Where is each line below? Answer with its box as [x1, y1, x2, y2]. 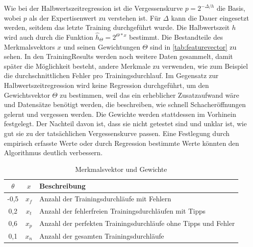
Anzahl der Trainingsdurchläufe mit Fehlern [39, 193, 172, 204]
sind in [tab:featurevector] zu [150, 41, 237, 52]
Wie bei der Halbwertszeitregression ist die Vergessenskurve [4, 3, 183, 13]
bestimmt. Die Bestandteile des [129, 32, 223, 42]
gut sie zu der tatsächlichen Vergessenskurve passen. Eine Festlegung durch [4, 128, 230, 138]
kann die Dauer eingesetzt [171, 12, 249, 23]
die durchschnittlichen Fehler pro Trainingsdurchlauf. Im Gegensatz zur [4, 70, 219, 81]
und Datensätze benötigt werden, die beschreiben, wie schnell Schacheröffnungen [4, 99, 246, 110]
